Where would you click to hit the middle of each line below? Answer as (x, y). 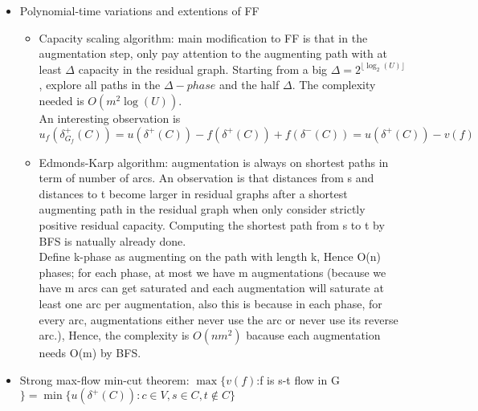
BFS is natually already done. (112, 240)
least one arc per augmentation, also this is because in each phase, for (210, 303)
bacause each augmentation (313, 335)
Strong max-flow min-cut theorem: (104, 379)
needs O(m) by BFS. (90, 353)
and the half (249, 85)
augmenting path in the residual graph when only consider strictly (202, 209)
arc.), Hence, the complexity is (114, 335)
